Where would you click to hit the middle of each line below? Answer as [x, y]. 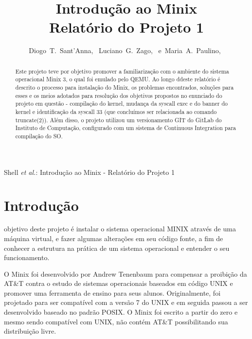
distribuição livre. [30, 331]
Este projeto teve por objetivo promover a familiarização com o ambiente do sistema [122, 71]
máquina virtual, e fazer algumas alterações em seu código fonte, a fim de [114, 238]
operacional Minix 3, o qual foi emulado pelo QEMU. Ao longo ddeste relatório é [118, 79]
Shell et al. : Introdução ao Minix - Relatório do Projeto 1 [89, 172]
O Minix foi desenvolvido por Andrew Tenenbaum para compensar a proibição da [126, 273]
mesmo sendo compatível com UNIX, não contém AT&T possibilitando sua [116, 321]
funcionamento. [27, 257]
